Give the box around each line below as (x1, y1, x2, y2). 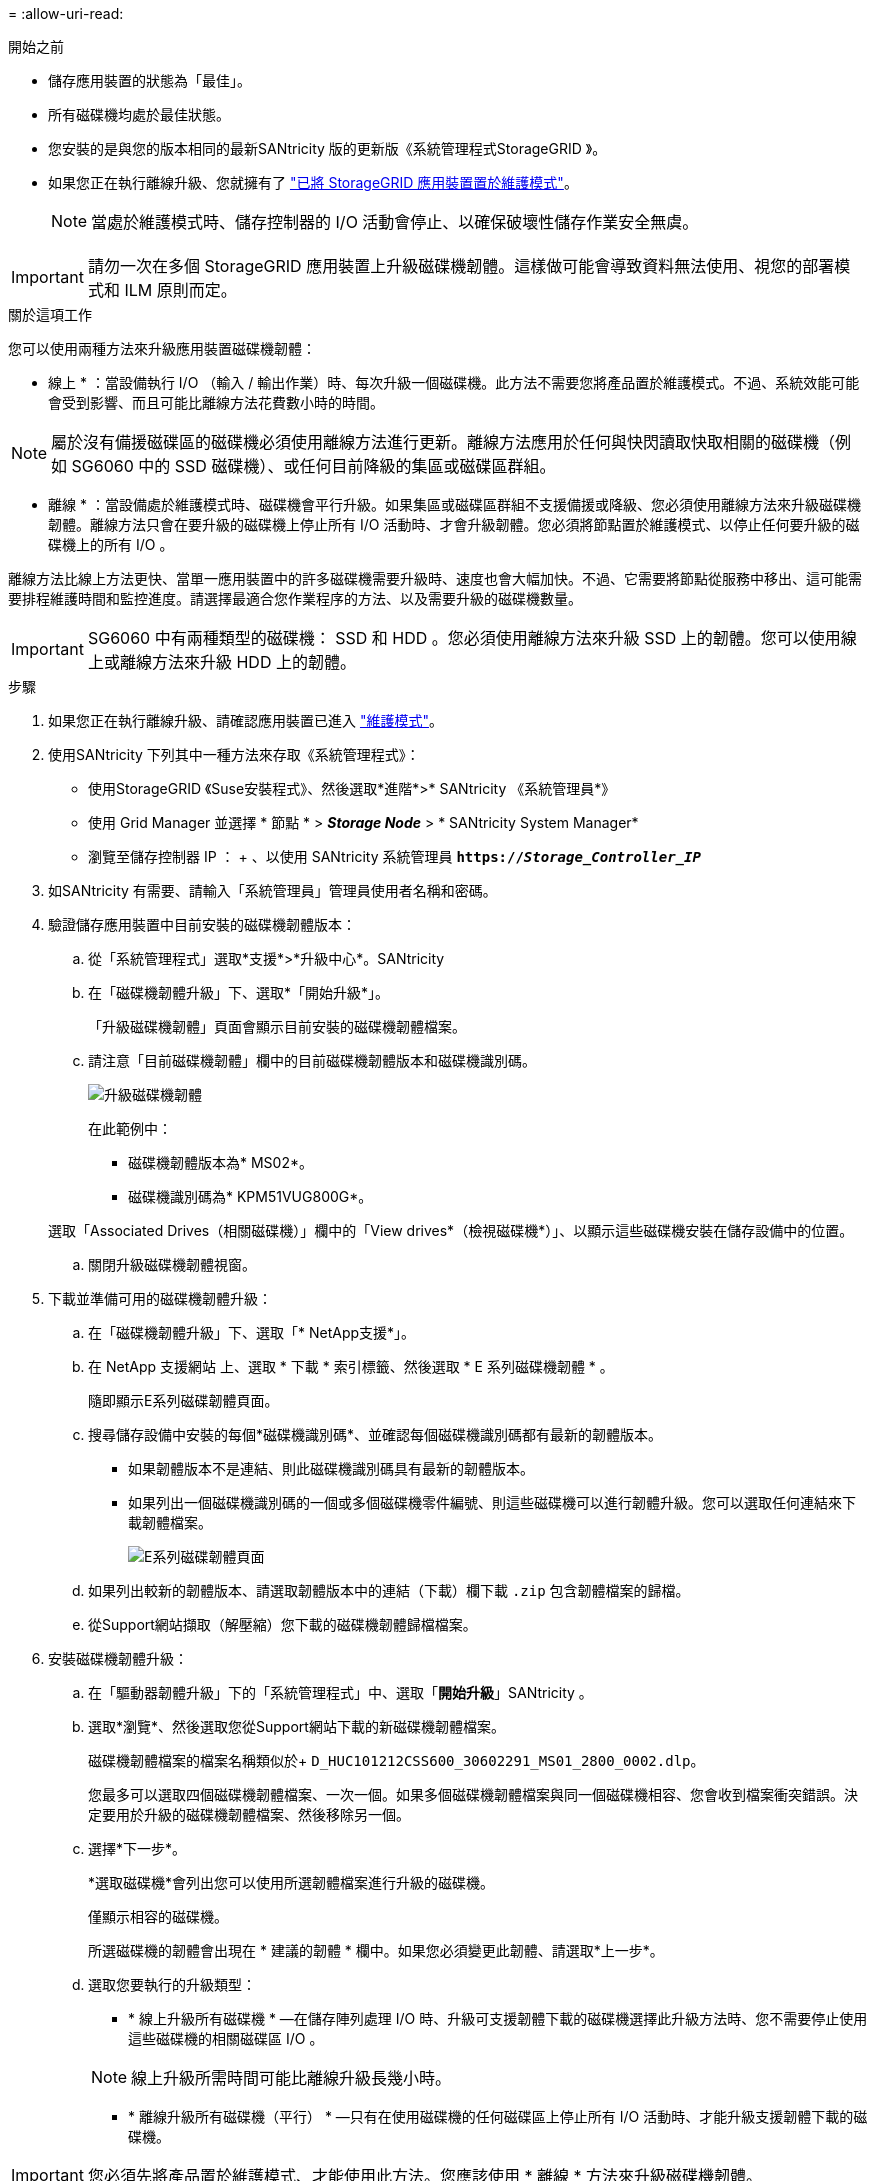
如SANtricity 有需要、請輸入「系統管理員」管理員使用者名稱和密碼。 (48, 882, 497, 899)
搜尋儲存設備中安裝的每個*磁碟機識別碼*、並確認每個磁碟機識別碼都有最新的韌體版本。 (88, 1426, 663, 1443)
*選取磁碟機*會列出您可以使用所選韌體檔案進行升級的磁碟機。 (88, 1874, 495, 1891)
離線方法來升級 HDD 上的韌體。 (119, 652, 356, 672)
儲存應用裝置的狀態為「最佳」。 (48, 72, 251, 89)
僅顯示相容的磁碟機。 (88, 1908, 228, 1925)
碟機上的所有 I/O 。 (48, 536, 174, 553)
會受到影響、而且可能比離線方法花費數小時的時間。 (48, 394, 384, 411)
